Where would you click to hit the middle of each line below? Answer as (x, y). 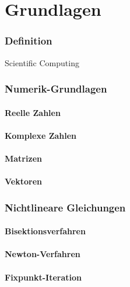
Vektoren (23, 181)
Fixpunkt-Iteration (43, 277)
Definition (29, 41)
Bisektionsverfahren (45, 231)
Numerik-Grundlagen (56, 89)
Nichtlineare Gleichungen (65, 207)
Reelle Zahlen (33, 112)
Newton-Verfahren (43, 254)
